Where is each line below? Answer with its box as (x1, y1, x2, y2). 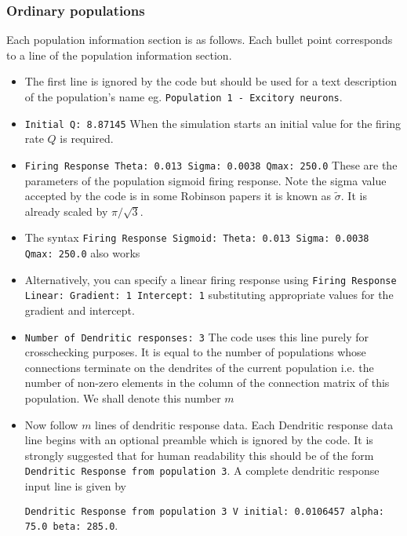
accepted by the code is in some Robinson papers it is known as (24, 188, 332, 204)
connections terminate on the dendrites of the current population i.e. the (24, 359, 374, 375)
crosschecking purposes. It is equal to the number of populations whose (24, 344, 366, 360)
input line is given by (24, 478, 127, 494)
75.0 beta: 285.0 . (24, 517, 118, 534)
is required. (60, 130, 114, 147)
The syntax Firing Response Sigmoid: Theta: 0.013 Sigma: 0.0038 (24, 229, 369, 246)
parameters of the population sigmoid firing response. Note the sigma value (24, 172, 387, 188)
